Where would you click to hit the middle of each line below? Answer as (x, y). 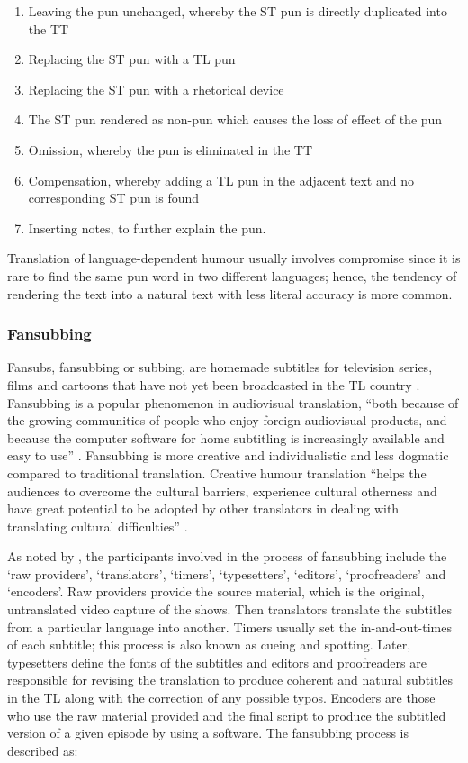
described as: (43, 750)
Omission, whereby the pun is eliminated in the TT (171, 149)
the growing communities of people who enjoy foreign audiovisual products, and (227, 420)
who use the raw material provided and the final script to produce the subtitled (227, 715)
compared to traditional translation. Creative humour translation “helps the (217, 472)
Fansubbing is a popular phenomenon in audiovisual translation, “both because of (233, 402)
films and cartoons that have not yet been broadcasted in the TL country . (214, 384)
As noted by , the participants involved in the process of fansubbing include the (227, 556)
